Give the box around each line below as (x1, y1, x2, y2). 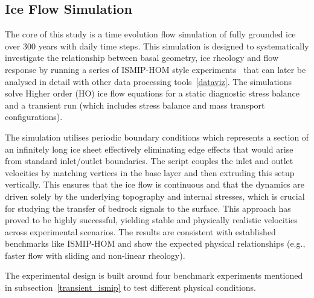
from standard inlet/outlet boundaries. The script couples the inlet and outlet (5, 154, 293, 167)
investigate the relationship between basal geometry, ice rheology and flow (5, 51, 278, 64)
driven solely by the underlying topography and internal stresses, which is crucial (5, 189, 305, 202)
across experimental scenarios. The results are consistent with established (5, 225, 276, 238)
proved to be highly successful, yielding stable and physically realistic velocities (5, 214, 298, 226)
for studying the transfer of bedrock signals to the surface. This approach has (5, 201, 291, 214)
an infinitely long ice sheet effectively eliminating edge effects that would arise (5, 142, 293, 155)
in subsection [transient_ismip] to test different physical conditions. (5, 281, 256, 294)
